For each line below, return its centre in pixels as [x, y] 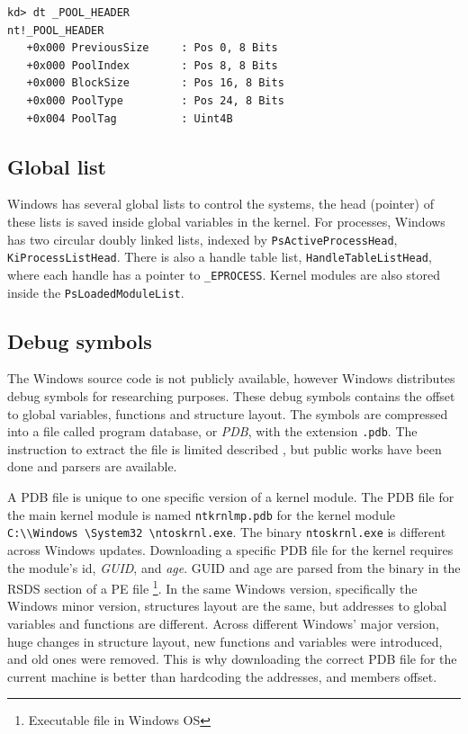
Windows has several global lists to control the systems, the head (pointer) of [220, 204]
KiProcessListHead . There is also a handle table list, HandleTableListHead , [220, 257]
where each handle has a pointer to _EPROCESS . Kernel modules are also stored [224, 274]
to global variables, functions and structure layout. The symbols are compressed [228, 413]
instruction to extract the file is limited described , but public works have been [225, 448]
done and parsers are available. [92, 466]
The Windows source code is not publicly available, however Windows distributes [231, 378]
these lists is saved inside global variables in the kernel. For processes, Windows [226, 221]
